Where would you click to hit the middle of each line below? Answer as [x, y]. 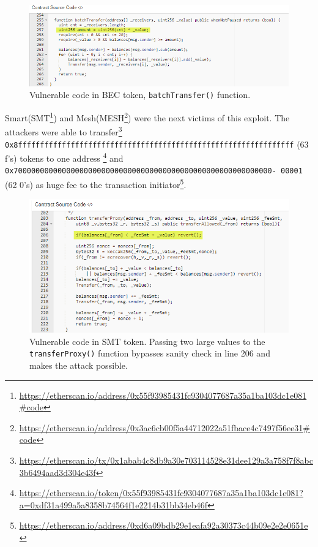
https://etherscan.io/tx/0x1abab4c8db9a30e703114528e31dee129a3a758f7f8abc [166, 460]
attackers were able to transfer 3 [64, 131]
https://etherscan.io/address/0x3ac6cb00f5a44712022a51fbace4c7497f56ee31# [165, 427]
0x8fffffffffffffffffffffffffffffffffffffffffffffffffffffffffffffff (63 [157, 144]
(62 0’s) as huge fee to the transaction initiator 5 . [96, 183]
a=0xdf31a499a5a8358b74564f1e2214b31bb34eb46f [113, 504]
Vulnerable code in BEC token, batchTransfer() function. [140, 95]
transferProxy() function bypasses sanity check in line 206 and [150, 353]
